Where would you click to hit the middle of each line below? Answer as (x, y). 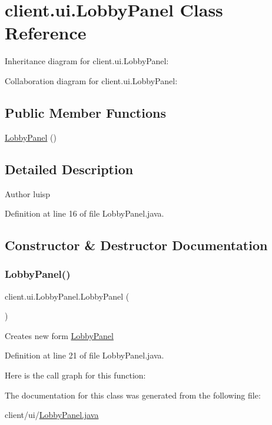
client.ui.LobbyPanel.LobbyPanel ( (67, 296)
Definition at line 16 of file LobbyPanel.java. (84, 213)
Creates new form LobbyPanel (59, 335)
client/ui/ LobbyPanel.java (52, 415)
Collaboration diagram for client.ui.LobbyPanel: (91, 80)
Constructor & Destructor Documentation (136, 245)
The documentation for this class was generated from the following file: (133, 395)
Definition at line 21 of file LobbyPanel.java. (84, 355)
